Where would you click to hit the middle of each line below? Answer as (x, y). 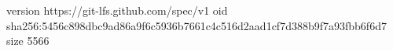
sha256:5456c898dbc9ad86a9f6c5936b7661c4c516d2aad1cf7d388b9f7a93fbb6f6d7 (196, 25)
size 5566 (28, 41)
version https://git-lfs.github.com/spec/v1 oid (117, 10)
